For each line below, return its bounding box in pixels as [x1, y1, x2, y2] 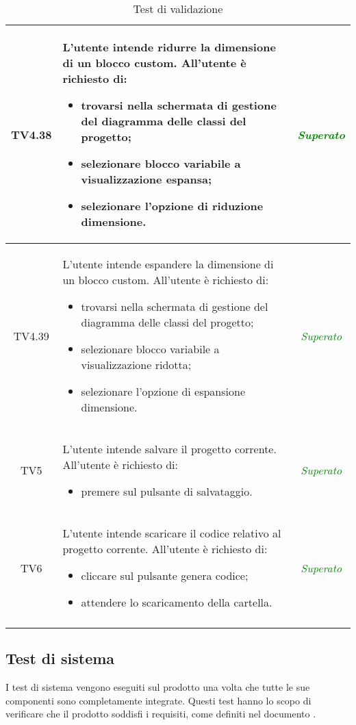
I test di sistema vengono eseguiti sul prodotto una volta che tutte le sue [5, 680, 310, 694]
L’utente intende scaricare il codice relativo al [62, 525, 281, 541]
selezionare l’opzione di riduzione [81, 198, 264, 214]
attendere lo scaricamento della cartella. [81, 594, 272, 610]
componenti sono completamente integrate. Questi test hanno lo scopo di [5, 693, 311, 707]
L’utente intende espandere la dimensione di [62, 256, 274, 272]
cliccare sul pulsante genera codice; [81, 568, 249, 583]
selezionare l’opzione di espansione [81, 383, 246, 399]
